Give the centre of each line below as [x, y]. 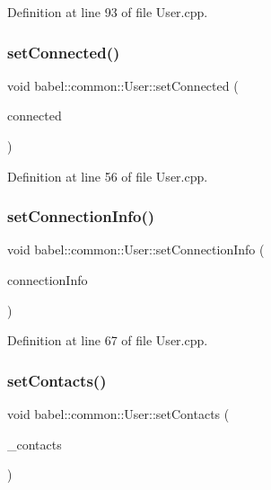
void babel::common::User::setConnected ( [123, 85]
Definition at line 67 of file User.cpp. [108, 340]
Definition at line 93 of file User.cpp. [108, 12]
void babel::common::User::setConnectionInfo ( [136, 249]
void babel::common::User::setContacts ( [118, 414]
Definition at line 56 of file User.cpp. [108, 176]
